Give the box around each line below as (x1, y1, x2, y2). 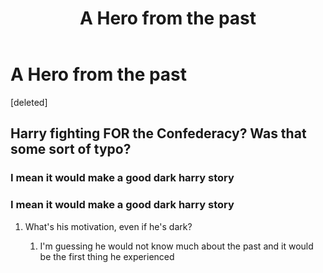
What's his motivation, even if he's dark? (24, 220, 193, 232)
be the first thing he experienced (39, 250, 175, 262)
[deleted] (10, 96, 48, 108)
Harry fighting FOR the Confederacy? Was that (10, 125, 307, 142)
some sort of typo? (10, 141, 132, 158)
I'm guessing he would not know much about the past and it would (39, 240, 314, 252)
